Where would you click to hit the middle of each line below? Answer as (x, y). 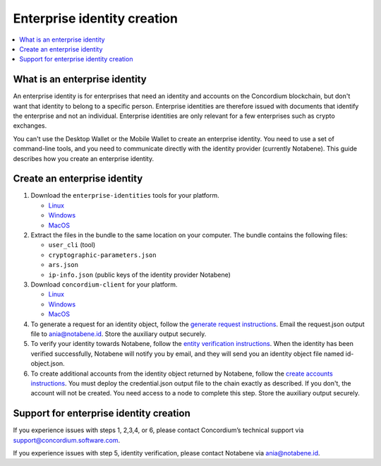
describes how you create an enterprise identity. (84, 158)
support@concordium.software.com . (66, 440)
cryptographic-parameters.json (102, 255)
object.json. (48, 364)
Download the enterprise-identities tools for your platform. (125, 196)
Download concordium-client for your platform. (104, 285)
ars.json (64, 265)
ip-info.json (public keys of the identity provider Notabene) (139, 275)
